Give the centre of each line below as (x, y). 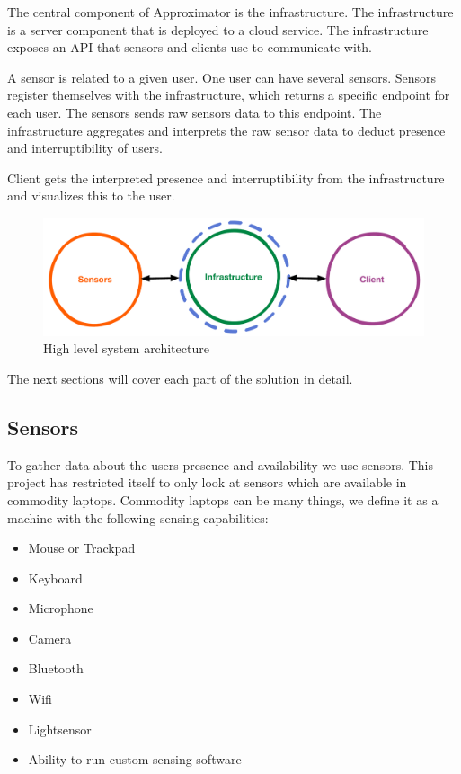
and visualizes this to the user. (91, 196)
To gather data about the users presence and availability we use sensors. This (221, 464)
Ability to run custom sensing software (135, 759)
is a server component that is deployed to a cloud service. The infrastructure (218, 29)
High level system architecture (126, 348)
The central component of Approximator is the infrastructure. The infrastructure (230, 12)
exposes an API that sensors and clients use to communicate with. (190, 47)
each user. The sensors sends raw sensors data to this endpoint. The (195, 112)
